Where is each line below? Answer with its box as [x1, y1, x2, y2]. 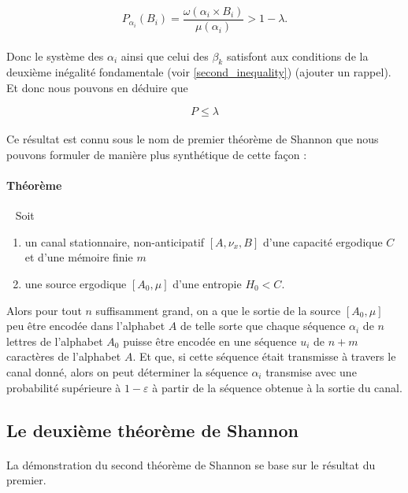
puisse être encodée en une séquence [123, 332, 297, 349]
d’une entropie [172, 276, 242, 291]
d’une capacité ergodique [262, 233, 383, 250]
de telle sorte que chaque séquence [180, 317, 346, 334]
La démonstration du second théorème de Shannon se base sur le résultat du [6, 456, 376, 473]
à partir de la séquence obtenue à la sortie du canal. [152, 379, 402, 395]
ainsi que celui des [121, 47, 209, 64]
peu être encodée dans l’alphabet [6, 317, 165, 334]
